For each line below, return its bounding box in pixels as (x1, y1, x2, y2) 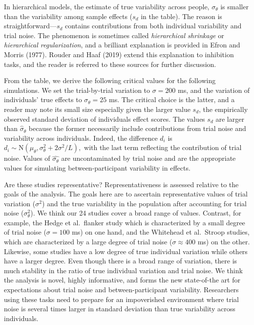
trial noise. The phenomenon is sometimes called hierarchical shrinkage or (4, 30, 224, 40)
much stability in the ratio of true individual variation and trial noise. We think (4, 265, 243, 275)
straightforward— (4, 21, 57, 31)
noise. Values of (4, 153, 50, 163)
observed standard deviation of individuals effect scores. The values (4, 113, 205, 124)
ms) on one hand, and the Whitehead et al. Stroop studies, (72, 227, 250, 237)
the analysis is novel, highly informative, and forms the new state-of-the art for (4, 275, 240, 285)
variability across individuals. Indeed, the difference (4, 132, 158, 143)
